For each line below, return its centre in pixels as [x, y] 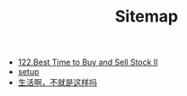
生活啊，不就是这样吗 [57, 83]
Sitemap [147, 17]
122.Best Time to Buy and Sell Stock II [88, 62]
